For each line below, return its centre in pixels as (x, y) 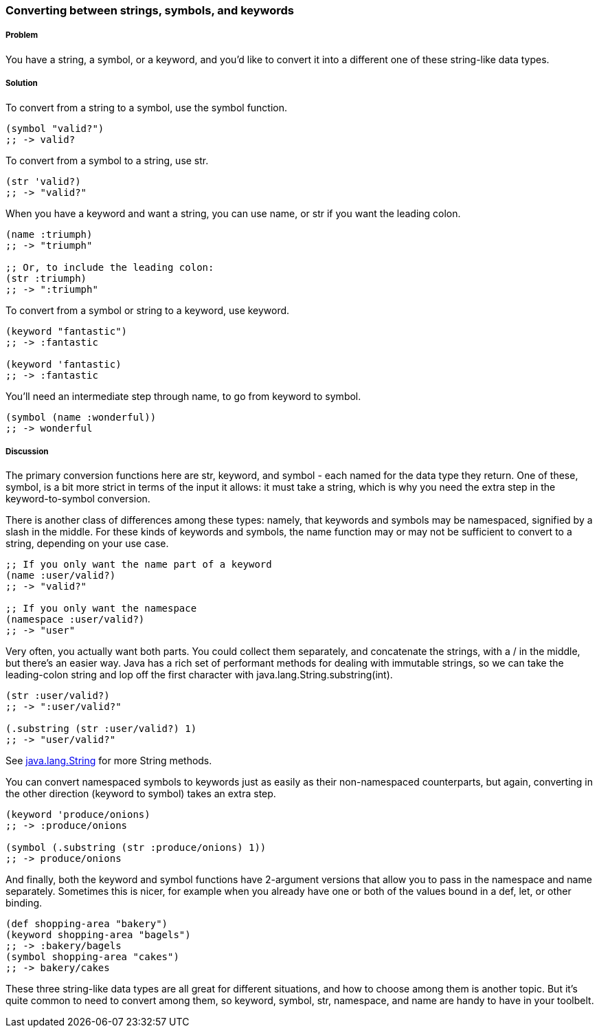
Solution (22, 84)
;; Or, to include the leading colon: (110, 267)
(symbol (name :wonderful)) (81, 417)
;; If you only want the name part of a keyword (139, 565)
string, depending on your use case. (87, 544)
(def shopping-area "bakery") (87, 924)
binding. (24, 903)
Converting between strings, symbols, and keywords (150, 10)
